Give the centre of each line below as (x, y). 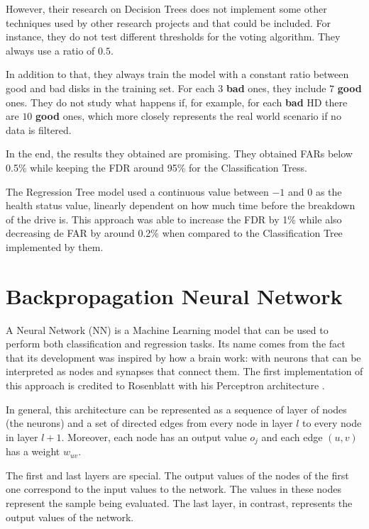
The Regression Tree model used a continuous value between (137, 191)
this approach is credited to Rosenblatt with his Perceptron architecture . (165, 385)
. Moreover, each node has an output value (154, 436)
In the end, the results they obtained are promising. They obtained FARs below (179, 154)
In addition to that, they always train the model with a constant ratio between (177, 74)
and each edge (292, 436)
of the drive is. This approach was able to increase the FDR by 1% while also (174, 219)
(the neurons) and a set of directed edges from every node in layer (149, 423)
